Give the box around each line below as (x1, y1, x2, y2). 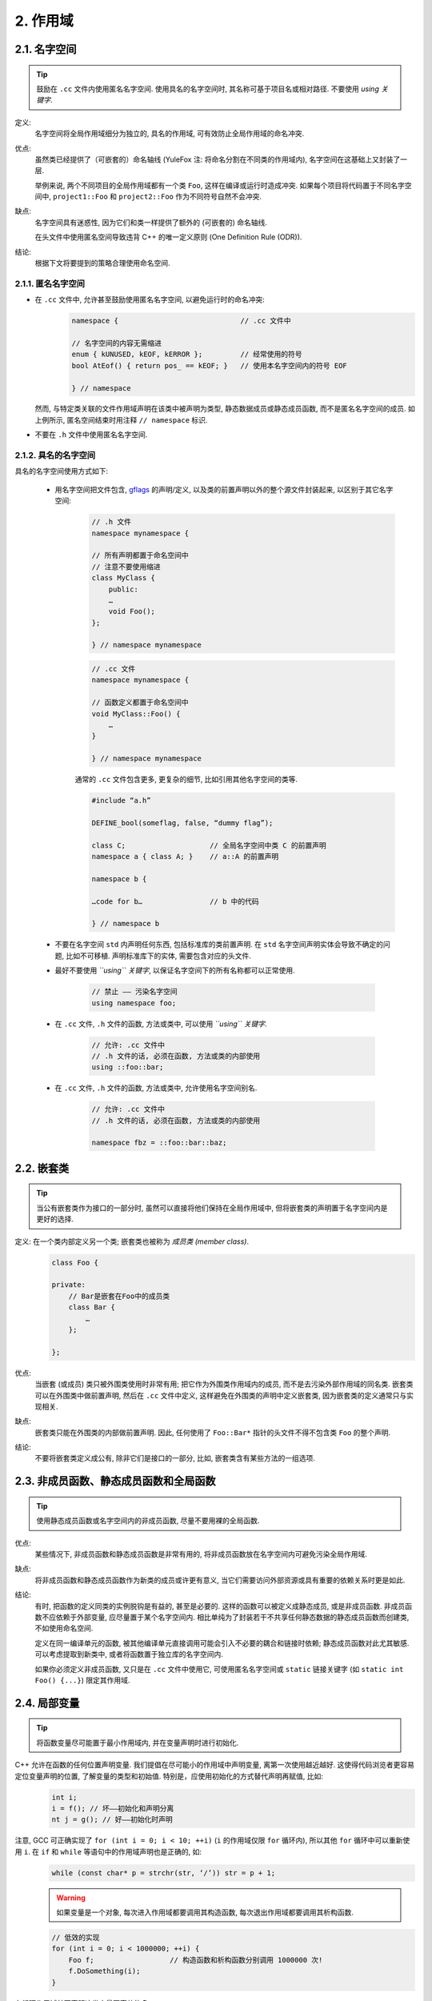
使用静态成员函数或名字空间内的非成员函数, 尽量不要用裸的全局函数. (36, 1516, 260, 1526)
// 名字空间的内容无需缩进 (71, 339, 162, 347)
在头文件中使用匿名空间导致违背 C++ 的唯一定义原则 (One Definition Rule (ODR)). (34, 232, 302, 242)
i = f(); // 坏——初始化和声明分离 (51, 1803, 174, 1813)
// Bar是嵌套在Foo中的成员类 (68, 1291, 170, 1301)
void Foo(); (108, 607, 156, 616)
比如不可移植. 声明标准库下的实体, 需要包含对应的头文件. (65, 951, 251, 960)
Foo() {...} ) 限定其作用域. (34, 1675, 130, 1685)
